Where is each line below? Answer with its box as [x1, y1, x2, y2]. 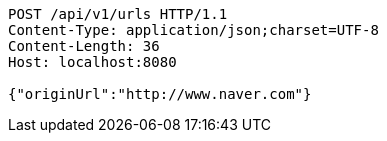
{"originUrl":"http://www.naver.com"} [8, 86, 312, 102]
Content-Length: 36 [8, 38, 160, 54]
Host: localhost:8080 [8, 54, 177, 70]
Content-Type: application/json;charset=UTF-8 [8, 22, 379, 38]
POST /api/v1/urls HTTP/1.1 [8, 6, 228, 22]
